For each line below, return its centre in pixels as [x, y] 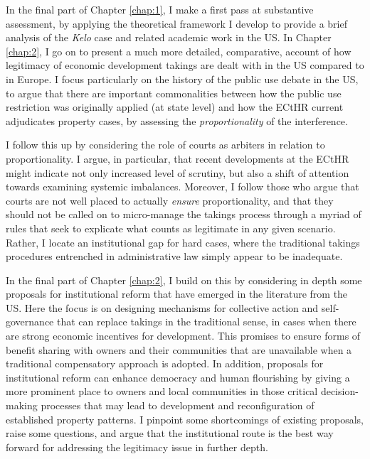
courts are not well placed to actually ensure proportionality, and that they [170, 200]
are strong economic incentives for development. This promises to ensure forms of [183, 336]
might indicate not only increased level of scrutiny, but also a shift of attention [178, 172]
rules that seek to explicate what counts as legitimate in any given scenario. [171, 228]
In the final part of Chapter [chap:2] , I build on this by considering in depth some [184, 280]
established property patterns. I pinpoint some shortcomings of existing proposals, [185, 419]
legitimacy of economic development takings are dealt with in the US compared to [185, 65]
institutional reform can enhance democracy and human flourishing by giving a [178, 377]
